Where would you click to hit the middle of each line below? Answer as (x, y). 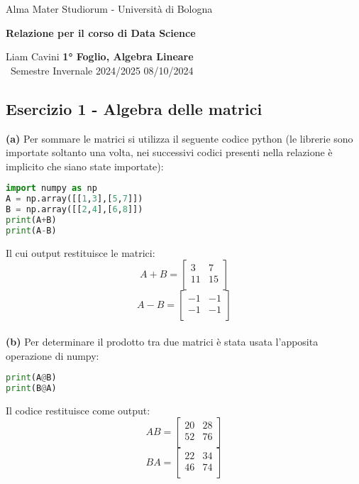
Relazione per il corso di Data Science (101, 32)
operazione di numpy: (53, 355)
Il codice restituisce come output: (78, 410)
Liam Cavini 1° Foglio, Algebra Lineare (100, 56)
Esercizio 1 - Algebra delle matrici (134, 108)
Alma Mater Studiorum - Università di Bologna (109, 9)
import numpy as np (51, 188)
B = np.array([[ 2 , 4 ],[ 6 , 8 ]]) (74, 210)
